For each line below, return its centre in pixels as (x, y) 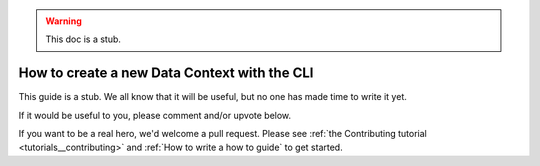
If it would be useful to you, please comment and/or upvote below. (155, 115)
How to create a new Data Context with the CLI (166, 73)
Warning (63, 21)
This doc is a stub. (83, 39)
